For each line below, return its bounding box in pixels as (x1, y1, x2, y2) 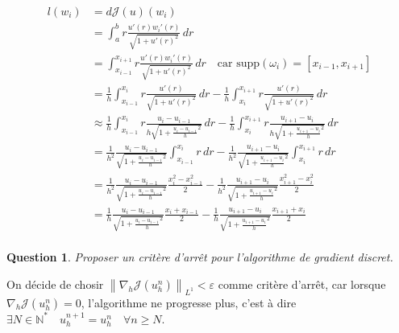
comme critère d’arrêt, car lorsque (218, 275, 386, 292)
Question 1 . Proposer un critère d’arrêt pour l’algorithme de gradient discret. (6, 249, 393, 265)
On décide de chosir (6, 275, 104, 292)
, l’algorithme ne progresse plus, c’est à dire (81, 294, 297, 310)
